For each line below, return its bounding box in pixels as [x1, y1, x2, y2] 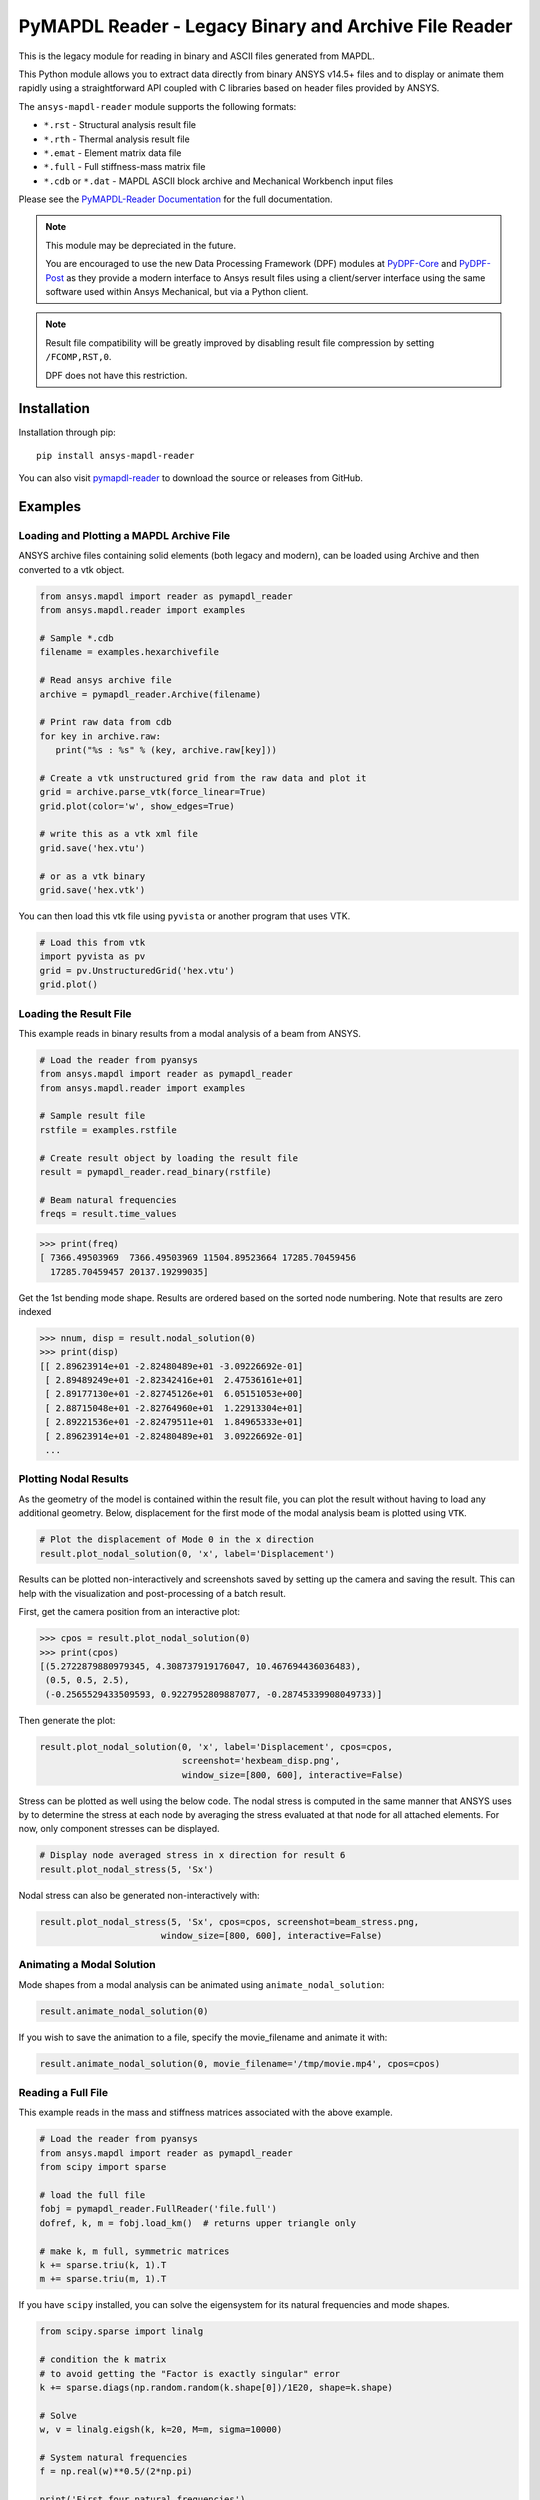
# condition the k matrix [39, 2354, 167, 2365]
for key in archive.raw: [39, 730, 162, 742]
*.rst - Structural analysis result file [43, 119, 197, 131]
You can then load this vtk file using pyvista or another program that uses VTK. [18, 910, 351, 922]
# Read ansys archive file [39, 675, 172, 686]
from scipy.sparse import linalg [39, 2326, 204, 2337]
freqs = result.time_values [39, 1208, 177, 1220]
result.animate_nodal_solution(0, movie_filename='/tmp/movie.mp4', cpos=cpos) [39, 2058, 441, 2069]
